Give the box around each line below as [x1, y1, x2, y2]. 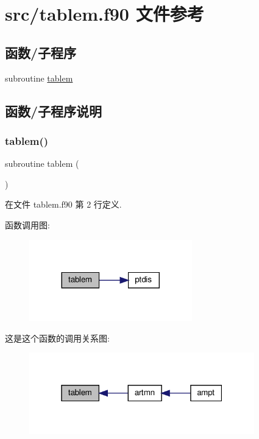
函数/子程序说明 [5, 101, 102, 120]
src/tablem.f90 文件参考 [5, 1, 204, 26]
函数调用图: [5, 218, 50, 231]
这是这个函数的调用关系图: [5, 331, 110, 344]
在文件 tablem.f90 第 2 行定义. [5, 198, 122, 211]
